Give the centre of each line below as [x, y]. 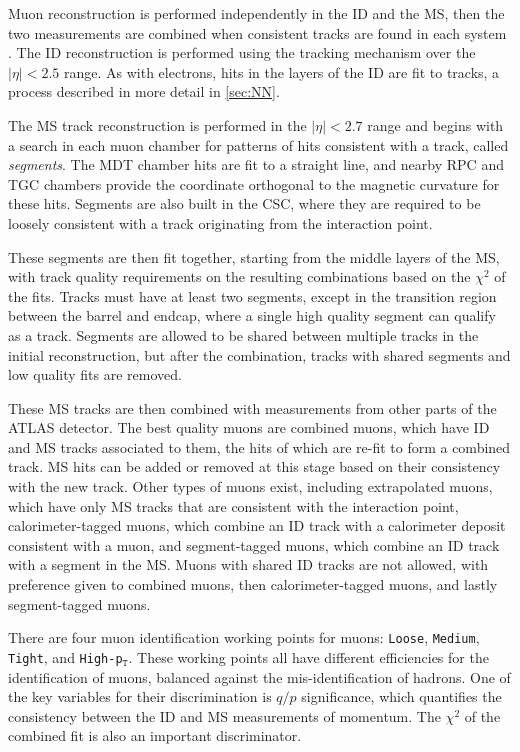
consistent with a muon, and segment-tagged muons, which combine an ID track [254, 544]
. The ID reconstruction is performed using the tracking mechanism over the [242, 52]
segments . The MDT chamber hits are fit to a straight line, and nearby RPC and [256, 164]
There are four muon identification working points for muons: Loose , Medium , [244, 637]
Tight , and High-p [65, 656]
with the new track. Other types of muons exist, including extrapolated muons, [250, 486]
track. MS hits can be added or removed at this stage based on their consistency [254, 466]
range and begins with [435, 124]
